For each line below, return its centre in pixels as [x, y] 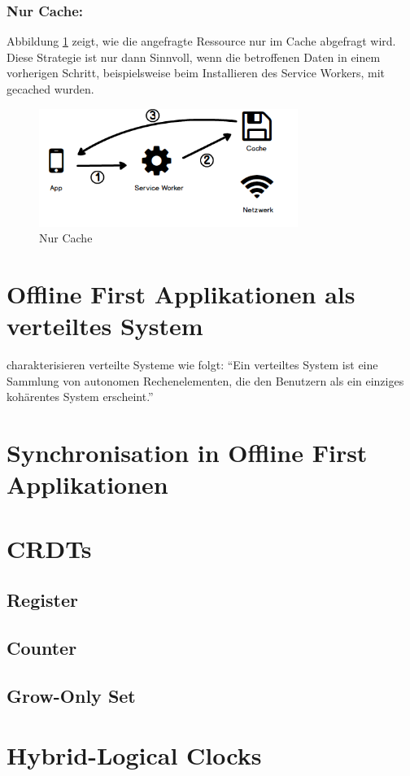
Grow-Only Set [71, 695]
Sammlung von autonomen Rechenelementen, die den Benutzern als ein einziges [205, 380]
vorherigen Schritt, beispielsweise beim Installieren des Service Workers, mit [196, 73]
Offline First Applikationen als [181, 294]
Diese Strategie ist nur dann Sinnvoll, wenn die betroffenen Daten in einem [194, 57]
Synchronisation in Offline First [187, 453]
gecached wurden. [50, 89]
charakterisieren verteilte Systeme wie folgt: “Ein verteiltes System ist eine [192, 365]
